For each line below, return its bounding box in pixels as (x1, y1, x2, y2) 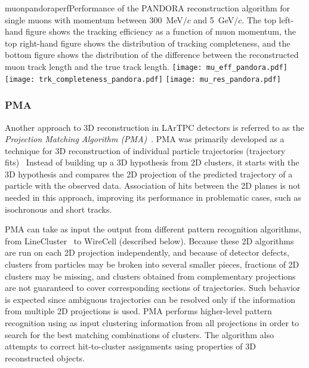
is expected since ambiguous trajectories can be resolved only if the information (5, 293, 296, 305)
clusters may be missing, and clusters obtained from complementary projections (5, 269, 296, 282)
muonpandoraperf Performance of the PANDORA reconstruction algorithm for (5, 2, 291, 14)
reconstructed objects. (5, 351, 85, 364)
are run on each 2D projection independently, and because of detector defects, (5, 246, 289, 259)
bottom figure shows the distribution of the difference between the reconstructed (5, 48, 299, 61)
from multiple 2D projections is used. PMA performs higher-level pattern (5, 305, 272, 317)
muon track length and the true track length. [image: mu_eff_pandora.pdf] (5, 60, 288, 72)
